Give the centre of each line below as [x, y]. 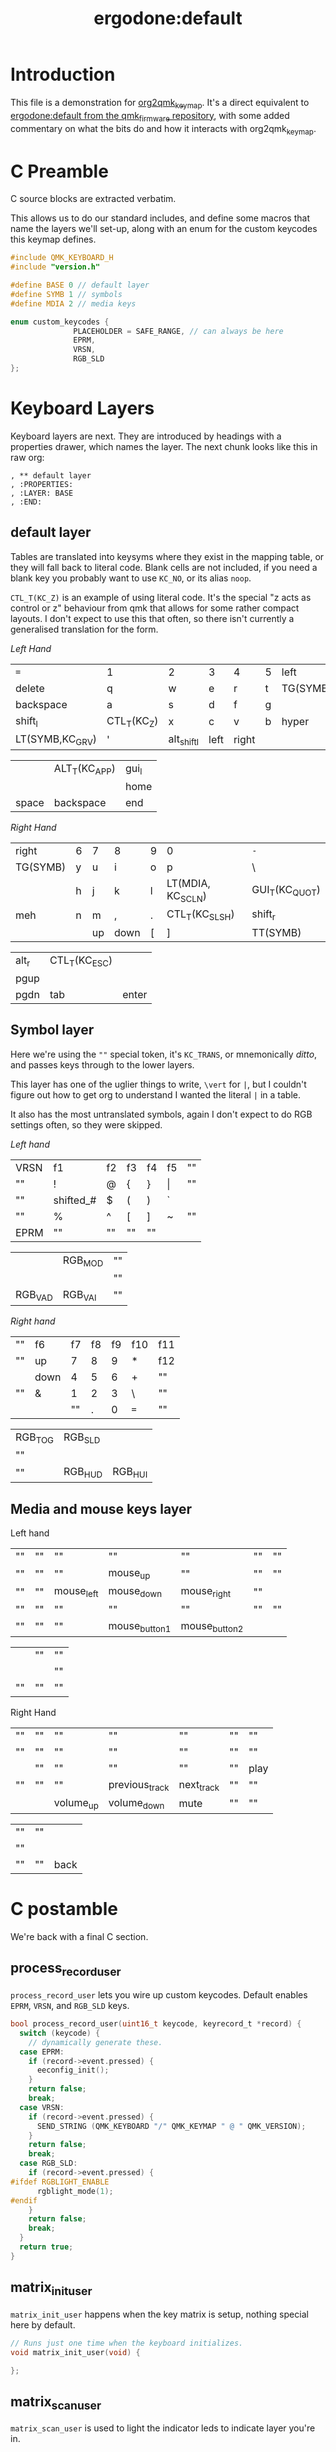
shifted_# [75, 1200]
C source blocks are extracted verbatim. [93, 199]
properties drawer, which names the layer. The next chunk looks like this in [164, 446]
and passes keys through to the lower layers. [102, 1064]
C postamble [64, 1909]
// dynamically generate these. [95, 2042]
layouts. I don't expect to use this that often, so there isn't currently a [152, 618]
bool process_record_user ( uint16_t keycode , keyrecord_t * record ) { [156, 2024]
